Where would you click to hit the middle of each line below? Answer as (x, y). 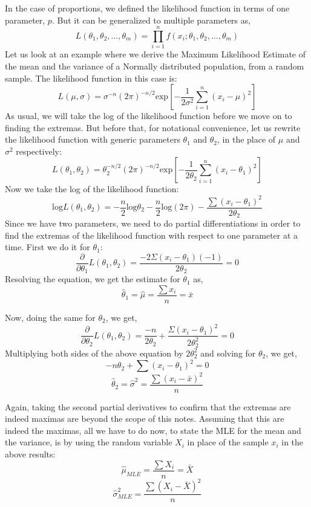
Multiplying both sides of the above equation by (94, 353)
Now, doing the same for (50, 318)
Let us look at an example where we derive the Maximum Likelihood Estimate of (155, 54)
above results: (30, 454)
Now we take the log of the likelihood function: (92, 189)
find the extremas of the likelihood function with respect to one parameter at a (152, 235)
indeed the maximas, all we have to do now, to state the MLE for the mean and (153, 430)
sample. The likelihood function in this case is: (91, 78)
